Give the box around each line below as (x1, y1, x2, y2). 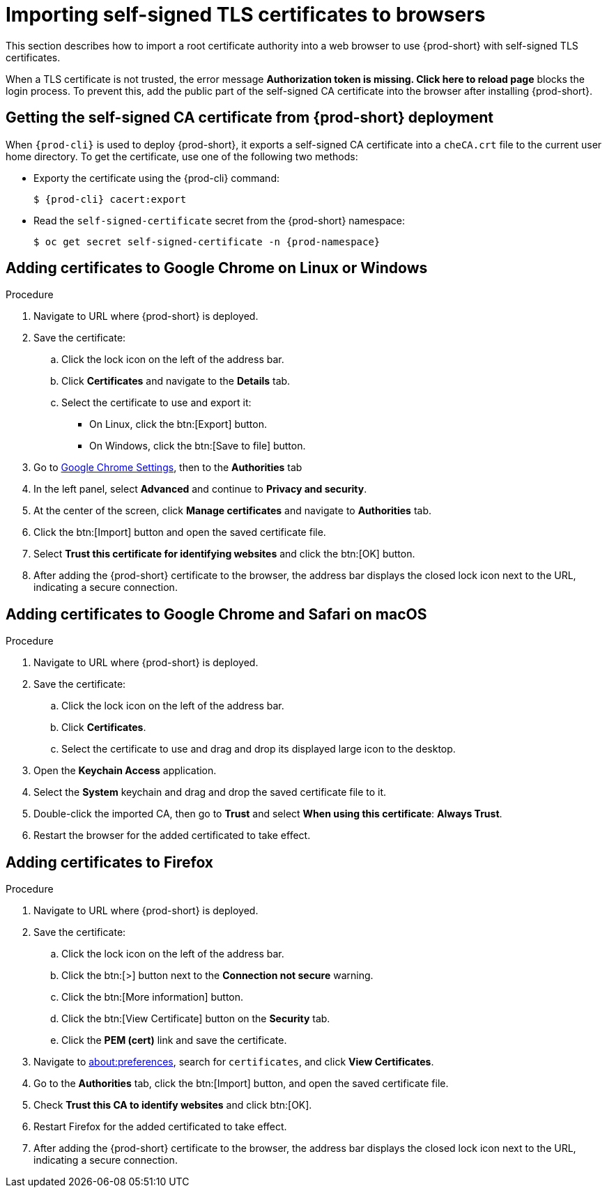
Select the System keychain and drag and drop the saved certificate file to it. (33, 786, 387, 799)
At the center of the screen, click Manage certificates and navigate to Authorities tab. (33, 505, 432, 517)
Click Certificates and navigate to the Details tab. (61, 375, 291, 387)
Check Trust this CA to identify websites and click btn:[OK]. (33, 1099, 312, 1111)
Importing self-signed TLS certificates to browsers (6, 3, 486, 26)
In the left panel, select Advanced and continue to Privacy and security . (33, 483, 367, 495)
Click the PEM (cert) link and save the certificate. (61, 1034, 287, 1047)
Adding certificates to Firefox (6, 853, 214, 871)
